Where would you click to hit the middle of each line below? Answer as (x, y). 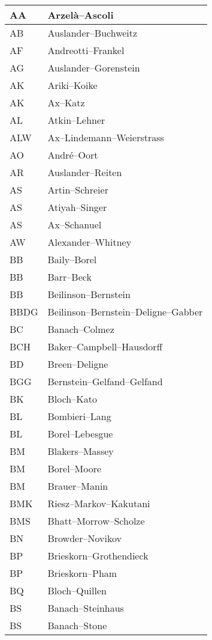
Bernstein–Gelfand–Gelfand (105, 381)
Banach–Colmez (81, 329)
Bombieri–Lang (79, 416)
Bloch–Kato (72, 399)
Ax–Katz (66, 102)
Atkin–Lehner (76, 120)
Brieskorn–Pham (82, 573)
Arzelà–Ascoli (81, 15)
